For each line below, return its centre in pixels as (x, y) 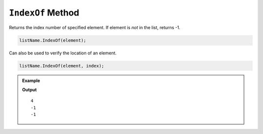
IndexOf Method (44, 13)
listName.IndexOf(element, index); (62, 66)
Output (29, 89)
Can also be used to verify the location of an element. (63, 53)
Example (31, 81)
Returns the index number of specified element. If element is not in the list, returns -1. (94, 27)
